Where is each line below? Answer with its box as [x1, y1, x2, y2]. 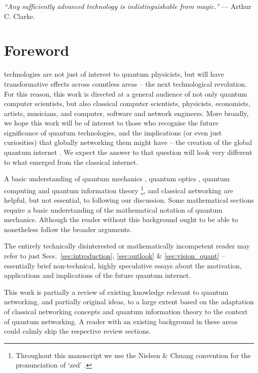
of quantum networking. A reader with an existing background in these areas [4, 316, 238, 326]
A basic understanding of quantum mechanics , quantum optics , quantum [4, 173, 230, 184]
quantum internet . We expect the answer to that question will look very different [4, 147, 253, 157]
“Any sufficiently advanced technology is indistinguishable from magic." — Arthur [4, 1, 252, 11]
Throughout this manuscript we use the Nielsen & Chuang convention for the [15, 350, 251, 360]
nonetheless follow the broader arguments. [4, 224, 132, 234]
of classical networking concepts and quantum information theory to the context [4, 306, 248, 317]
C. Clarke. [4, 10, 35, 21]
